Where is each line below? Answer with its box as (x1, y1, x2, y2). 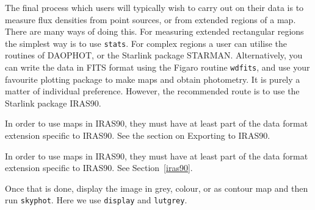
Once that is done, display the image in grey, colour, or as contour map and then (5, 181, 308, 194)
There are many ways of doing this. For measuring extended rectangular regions (5, 25, 304, 38)
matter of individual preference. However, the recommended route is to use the (5, 85, 300, 97)
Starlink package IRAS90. (5, 96, 101, 109)
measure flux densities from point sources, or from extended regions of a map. (5, 13, 296, 26)
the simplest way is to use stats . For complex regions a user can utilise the (5, 37, 288, 49)
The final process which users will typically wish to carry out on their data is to (5, 1, 304, 13)
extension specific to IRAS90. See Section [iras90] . (5, 161, 193, 174)
